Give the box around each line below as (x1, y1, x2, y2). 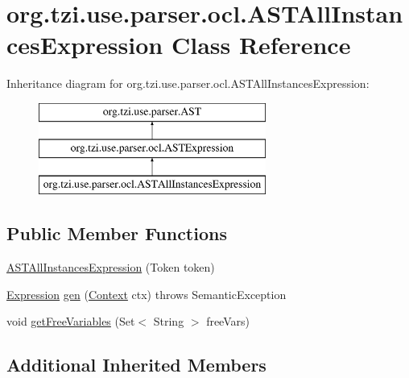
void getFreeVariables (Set (6, 313, 135, 330)
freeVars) (206, 313, 250, 330)
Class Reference (171, 28, 351, 61)
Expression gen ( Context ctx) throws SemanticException (6, 285, 287, 302)
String (153, 313, 184, 330)
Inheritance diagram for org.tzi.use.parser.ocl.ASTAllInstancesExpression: (6, 75, 370, 92)
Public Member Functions (6, 221, 227, 246)
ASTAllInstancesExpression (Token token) (6, 259, 215, 276)
